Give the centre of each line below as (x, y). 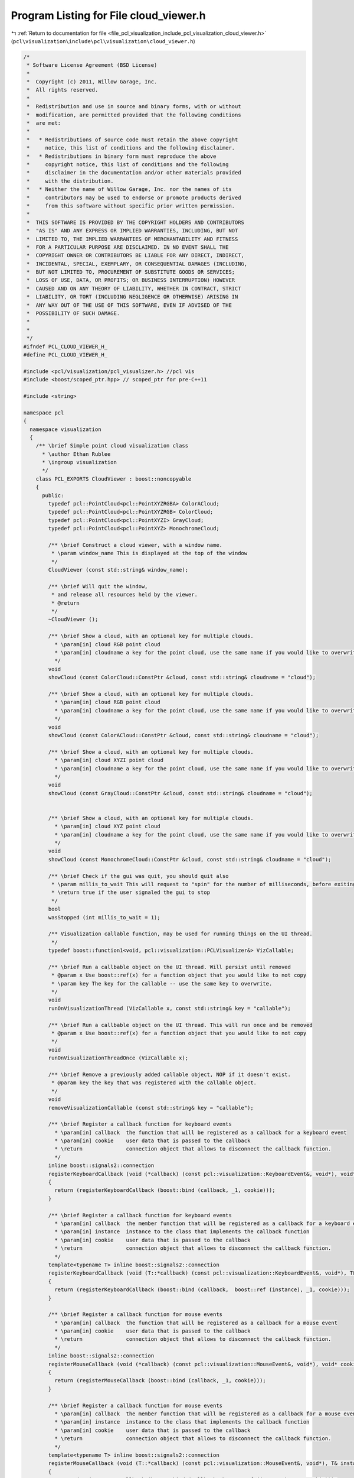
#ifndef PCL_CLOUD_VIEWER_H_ (65, 346)
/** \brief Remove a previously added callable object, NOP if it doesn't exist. (170, 1074)
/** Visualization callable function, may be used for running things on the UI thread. (180, 934)
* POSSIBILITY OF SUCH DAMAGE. (73, 314)
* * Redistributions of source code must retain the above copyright (132, 140)
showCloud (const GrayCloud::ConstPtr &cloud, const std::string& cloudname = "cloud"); (180, 793)
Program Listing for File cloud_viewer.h (108, 15)
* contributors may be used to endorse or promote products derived (134, 197)
